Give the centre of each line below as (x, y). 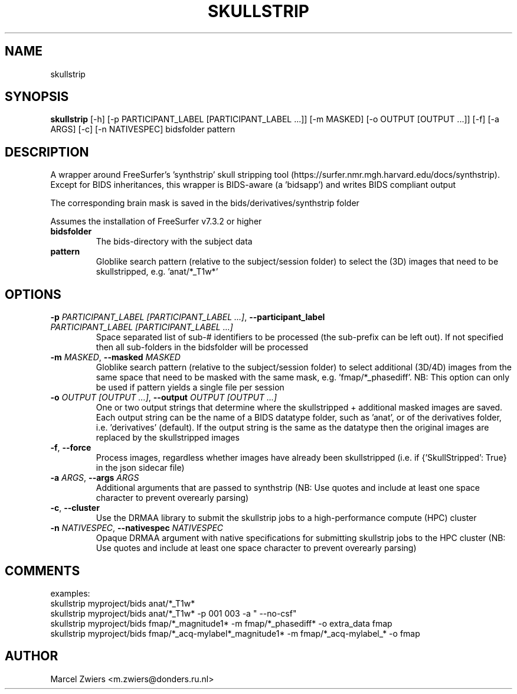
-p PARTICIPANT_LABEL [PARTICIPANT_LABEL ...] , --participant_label (188, 317)
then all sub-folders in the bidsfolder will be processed (202, 347)
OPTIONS (33, 294)
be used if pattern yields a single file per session (190, 387)
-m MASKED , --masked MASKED (115, 357)
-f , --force (71, 448)
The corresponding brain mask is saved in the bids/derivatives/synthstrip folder (205, 203)
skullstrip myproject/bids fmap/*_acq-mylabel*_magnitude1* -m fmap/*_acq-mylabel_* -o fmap (235, 633)
